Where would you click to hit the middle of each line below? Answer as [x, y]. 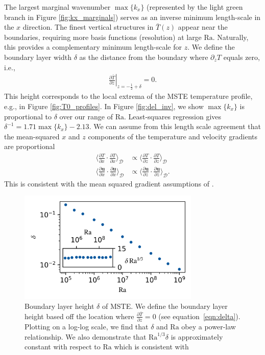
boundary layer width [38, 57]
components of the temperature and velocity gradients [173, 136]
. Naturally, [231, 37]
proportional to [28, 116]
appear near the [203, 27]
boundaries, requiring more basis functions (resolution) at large [103, 37]
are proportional [30, 146]
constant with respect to [63, 347]
